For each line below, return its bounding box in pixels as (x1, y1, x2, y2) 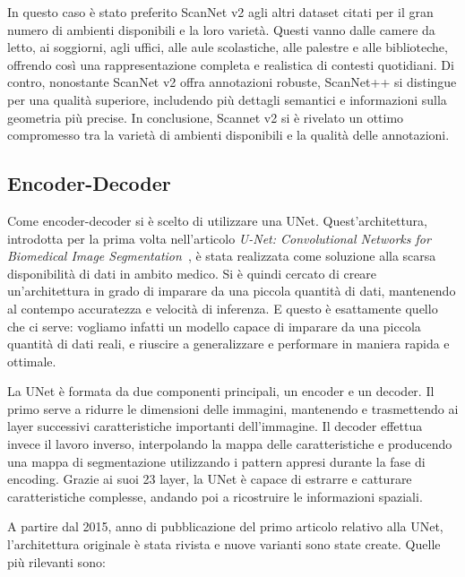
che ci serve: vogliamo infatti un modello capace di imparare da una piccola (7, 316, 421, 335)
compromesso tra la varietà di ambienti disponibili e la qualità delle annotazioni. (7, 125, 450, 144)
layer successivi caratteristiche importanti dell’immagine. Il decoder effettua (7, 417, 423, 435)
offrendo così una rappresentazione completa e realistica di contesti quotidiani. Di (7, 55, 454, 73)
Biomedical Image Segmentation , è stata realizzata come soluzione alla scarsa (7, 246, 436, 265)
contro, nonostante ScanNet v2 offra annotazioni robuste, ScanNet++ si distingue (7, 73, 457, 91)
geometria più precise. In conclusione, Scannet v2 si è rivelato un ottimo (7, 108, 404, 126)
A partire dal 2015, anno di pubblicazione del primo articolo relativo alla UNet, (7, 517, 443, 536)
